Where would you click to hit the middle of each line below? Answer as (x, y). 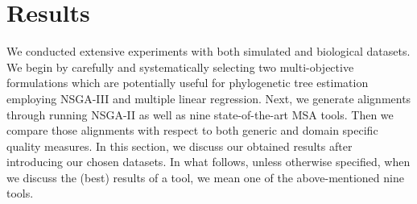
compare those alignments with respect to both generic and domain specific (192, 130)
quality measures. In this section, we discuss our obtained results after (180, 146)
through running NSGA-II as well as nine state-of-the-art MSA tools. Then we (200, 114)
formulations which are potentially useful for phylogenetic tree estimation (188, 83)
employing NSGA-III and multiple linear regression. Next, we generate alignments (209, 98)
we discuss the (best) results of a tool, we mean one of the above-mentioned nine (205, 177)
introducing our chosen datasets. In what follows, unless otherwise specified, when (208, 162)
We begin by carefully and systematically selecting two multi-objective (180, 67)
